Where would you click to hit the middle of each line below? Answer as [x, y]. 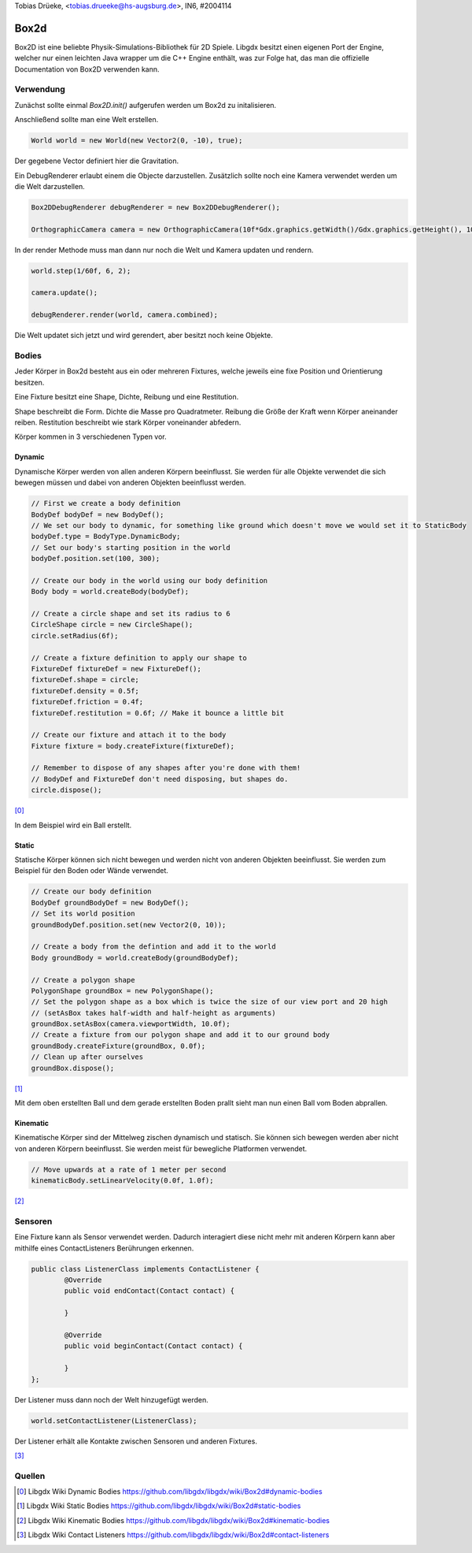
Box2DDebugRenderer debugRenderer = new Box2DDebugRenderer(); [156, 207]
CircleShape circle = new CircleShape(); [112, 625]
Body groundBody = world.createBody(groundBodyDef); [135, 958]
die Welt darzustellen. [50, 186]
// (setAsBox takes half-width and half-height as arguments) [153, 1013]
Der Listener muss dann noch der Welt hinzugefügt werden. [111, 1399]
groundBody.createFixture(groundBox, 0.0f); [118, 1046]
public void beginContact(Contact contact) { [153, 1346]
